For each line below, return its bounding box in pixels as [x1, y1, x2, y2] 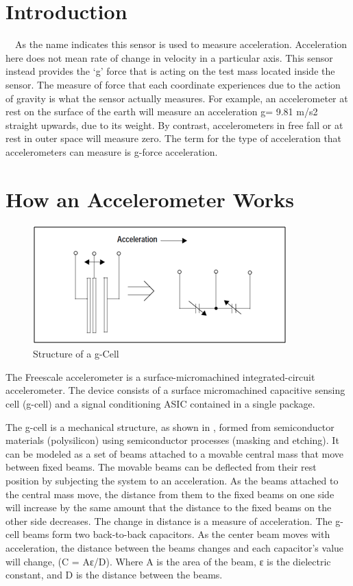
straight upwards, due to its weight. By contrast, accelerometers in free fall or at [5, 117, 343, 132]
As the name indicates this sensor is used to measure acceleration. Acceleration [14, 37, 348, 51]
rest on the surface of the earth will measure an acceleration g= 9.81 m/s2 [5, 104, 318, 119]
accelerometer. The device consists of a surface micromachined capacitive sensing [5, 383, 345, 397]
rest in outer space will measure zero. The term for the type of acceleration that [5, 131, 342, 145]
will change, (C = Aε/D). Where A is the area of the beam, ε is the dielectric [5, 554, 331, 568]
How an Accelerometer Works [5, 185, 295, 213]
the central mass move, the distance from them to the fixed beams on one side [5, 487, 334, 501]
